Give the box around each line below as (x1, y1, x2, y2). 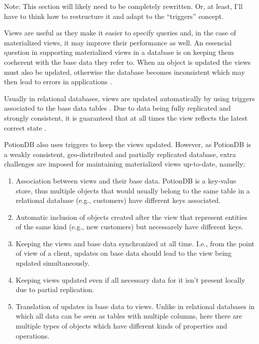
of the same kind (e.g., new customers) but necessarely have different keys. (15, 221, 244, 232)
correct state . (4, 122, 46, 133)
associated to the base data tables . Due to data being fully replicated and (4, 103, 231, 113)
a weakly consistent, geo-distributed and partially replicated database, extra (4, 149, 236, 159)
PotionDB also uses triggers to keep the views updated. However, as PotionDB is (4, 139, 252, 150)
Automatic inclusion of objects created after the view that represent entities (15, 211, 248, 222)
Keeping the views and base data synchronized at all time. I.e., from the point (15, 238, 255, 248)
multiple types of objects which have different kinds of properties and (15, 321, 228, 331)
